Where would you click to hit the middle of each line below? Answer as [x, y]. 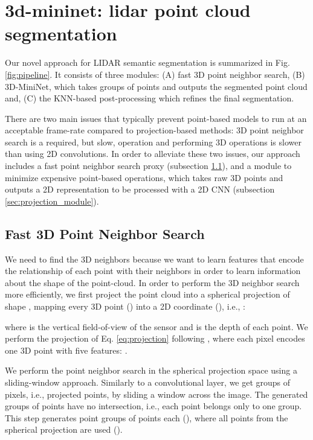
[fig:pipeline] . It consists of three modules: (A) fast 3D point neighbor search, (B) [155, 74]
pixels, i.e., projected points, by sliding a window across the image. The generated [156, 394]
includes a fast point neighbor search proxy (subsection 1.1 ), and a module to [148, 166]
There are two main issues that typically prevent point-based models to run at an [156, 118]
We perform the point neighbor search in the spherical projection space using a [151, 370]
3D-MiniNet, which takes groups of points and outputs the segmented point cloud [156, 86]
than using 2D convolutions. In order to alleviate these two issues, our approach [153, 154]
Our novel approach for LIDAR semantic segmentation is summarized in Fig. [147, 62]
